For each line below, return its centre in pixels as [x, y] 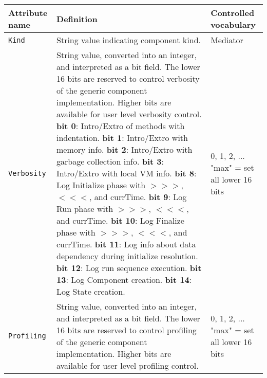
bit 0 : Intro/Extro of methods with [121, 126]
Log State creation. [91, 291]
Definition [77, 19]
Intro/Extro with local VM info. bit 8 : [127, 173]
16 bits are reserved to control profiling [127, 330]
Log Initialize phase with [101, 185]
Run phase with [85, 209]
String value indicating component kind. [129, 40]
